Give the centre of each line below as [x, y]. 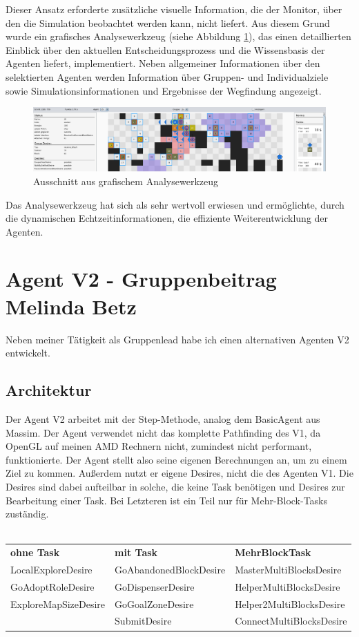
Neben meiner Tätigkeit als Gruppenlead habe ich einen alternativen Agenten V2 [177, 339]
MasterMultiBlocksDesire [288, 569]
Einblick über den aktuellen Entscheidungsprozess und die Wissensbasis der [165, 49]
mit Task [136, 552]
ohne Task [35, 552]
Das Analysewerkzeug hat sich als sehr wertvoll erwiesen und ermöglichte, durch [175, 204]
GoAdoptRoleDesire [52, 586]
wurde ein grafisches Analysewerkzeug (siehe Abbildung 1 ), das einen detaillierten [178, 36]
